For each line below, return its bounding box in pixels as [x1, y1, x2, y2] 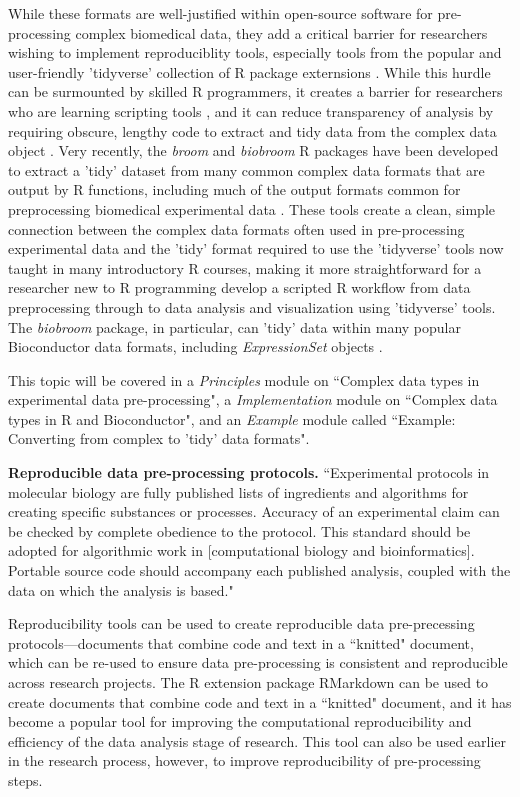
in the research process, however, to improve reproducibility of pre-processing [8, 750, 481, 771]
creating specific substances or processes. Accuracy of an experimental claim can [8, 501, 500, 522]
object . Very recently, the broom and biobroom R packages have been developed [8, 140, 499, 161]
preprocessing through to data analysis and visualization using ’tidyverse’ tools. [8, 296, 496, 317]
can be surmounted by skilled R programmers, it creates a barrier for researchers [8, 81, 503, 102]
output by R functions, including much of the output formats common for [8, 179, 461, 200]
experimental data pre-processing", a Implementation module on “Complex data [8, 389, 498, 410]
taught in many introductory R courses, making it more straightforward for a [8, 257, 482, 278]
